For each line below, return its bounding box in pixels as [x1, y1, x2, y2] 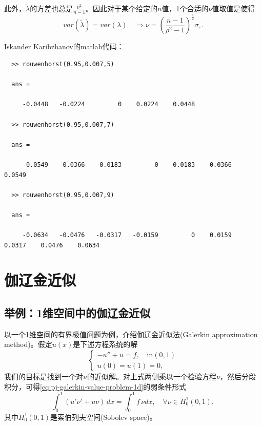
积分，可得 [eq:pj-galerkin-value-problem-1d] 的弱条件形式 [4, 381, 187, 392]
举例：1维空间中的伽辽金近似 [4, 305, 151, 321]
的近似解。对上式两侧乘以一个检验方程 [87, 371, 217, 382]
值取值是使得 [212, 3, 255, 14]
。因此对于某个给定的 [86, 3, 158, 14]
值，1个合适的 [162, 3, 209, 14]
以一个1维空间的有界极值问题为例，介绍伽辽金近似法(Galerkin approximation [4, 328, 258, 339]
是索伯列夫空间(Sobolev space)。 [50, 411, 157, 422]
